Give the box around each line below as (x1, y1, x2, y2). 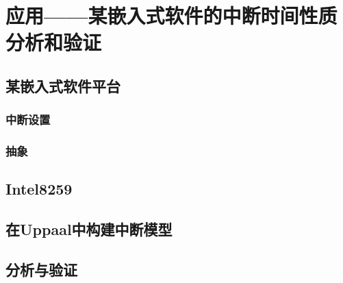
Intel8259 (5, 178, 73, 199)
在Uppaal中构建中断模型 (5, 219, 173, 240)
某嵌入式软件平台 (5, 75, 120, 96)
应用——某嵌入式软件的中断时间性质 (5, 1, 338, 29)
